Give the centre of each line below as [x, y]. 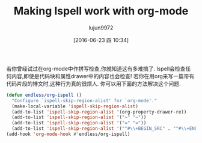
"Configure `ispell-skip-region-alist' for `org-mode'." [84, 100]
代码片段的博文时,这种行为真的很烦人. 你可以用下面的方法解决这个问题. [94, 84]
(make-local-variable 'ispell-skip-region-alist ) [75, 106]
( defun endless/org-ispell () [44, 95]
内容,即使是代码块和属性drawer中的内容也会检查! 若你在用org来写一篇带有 [103, 76]
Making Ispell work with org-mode [101, 11]
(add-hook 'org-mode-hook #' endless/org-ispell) [68, 134]
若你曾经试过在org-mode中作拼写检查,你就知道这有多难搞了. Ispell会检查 [96, 68]
